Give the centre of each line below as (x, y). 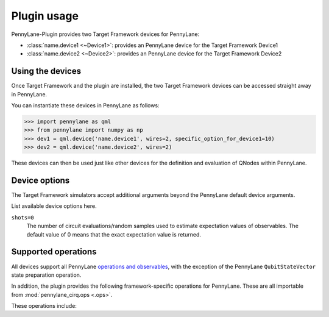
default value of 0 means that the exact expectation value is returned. (114, 234)
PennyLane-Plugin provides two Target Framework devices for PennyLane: (105, 34)
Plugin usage (45, 16)
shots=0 (23, 217)
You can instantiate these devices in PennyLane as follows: (85, 105)
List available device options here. (54, 206)
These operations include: (44, 306)
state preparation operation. (46, 275)
